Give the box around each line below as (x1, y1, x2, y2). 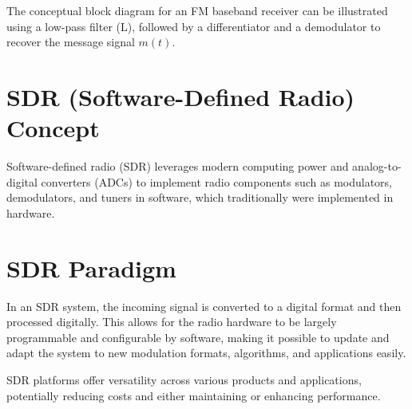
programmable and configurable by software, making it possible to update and (6, 328, 390, 345)
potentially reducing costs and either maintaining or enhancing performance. (6, 387, 381, 403)
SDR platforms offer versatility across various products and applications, (6, 371, 362, 387)
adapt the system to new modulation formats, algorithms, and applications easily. (6, 344, 406, 361)
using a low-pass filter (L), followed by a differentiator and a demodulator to (6, 18, 381, 34)
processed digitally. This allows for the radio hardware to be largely (6, 313, 337, 330)
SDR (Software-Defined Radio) (6, 80, 355, 112)
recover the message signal (6, 33, 135, 50)
